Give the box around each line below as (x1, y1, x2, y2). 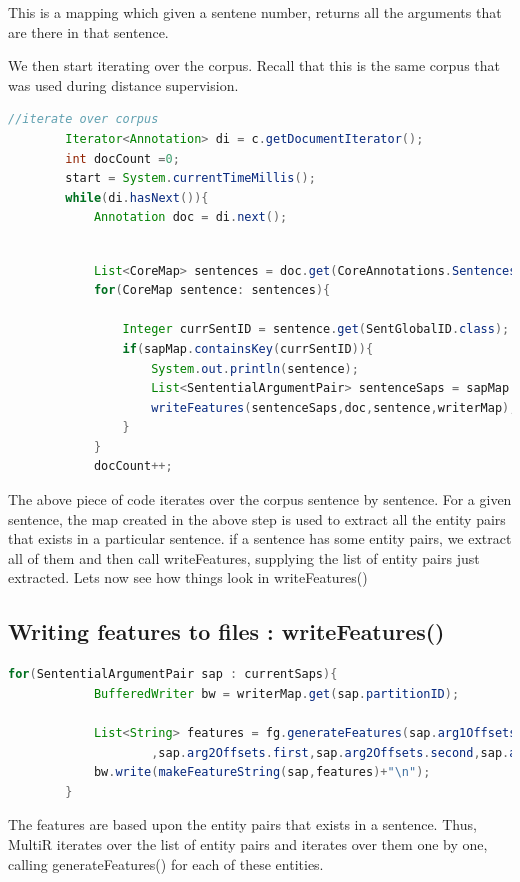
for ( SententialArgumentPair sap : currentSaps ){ (8, 667, 338, 682)
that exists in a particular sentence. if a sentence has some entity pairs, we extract (8, 528, 512, 549)
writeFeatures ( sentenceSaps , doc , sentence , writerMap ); (151, 400, 517, 415)
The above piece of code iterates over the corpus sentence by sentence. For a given (8, 489, 512, 510)
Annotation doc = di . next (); (93, 210, 288, 225)
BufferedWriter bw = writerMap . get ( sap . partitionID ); (93, 686, 460, 701)
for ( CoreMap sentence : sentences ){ (93, 283, 331, 298)
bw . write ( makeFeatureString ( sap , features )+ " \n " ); (93, 765, 431, 780)
